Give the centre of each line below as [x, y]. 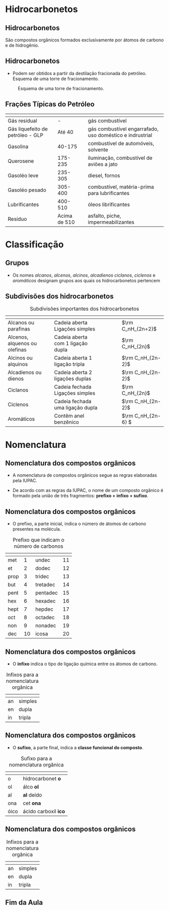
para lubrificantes [109, 193]
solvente [98, 150]
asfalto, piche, [105, 216]
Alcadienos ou [25, 372]
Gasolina [18, 146]
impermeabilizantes [111, 222]
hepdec [44, 609]
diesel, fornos [104, 175]
